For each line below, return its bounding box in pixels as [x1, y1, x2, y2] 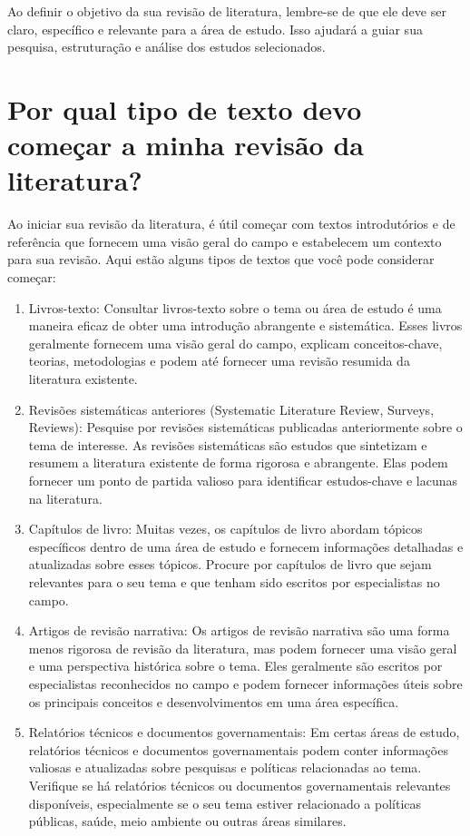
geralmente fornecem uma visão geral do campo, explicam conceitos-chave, [28, 333, 443, 352]
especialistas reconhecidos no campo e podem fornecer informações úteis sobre [28, 674, 463, 693]
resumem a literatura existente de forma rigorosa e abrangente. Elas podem [28, 453, 448, 472]
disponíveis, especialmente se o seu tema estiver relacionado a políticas [28, 793, 422, 812]
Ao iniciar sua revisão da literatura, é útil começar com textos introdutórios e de [7, 214, 455, 233]
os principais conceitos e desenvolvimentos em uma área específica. [28, 692, 399, 711]
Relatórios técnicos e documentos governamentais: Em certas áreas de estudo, [28, 723, 460, 742]
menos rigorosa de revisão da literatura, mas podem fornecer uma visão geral [28, 638, 457, 657]
